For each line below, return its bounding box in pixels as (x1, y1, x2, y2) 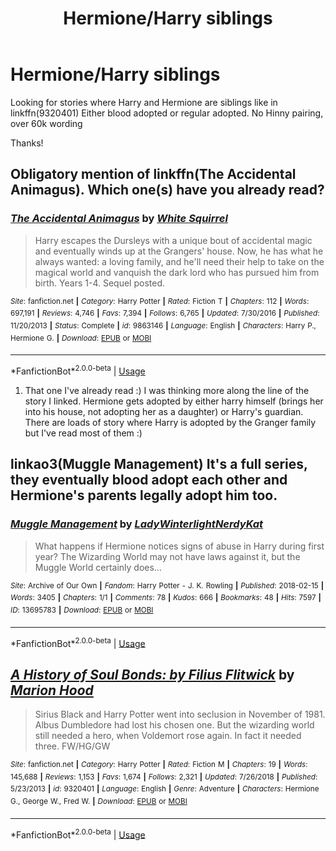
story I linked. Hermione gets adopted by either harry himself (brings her (24, 395, 324, 407)
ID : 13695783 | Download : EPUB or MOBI (10, 605, 154, 615)
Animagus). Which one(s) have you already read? (10, 182, 325, 199)
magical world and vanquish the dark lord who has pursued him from (34, 266, 320, 278)
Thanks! (10, 137, 44, 149)
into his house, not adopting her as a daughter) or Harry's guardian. (24, 405, 304, 417)
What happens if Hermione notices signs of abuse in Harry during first (34, 540, 325, 552)
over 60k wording (10, 117, 83, 129)
